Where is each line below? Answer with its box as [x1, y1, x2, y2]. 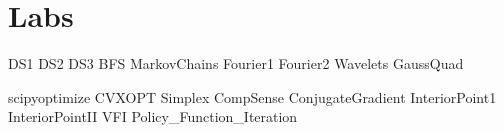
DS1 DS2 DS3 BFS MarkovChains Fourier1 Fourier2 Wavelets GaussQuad [8, 53, 464, 74]
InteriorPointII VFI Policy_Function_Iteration [8, 106, 298, 127]
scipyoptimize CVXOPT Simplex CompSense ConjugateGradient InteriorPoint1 [8, 86, 497, 107]
